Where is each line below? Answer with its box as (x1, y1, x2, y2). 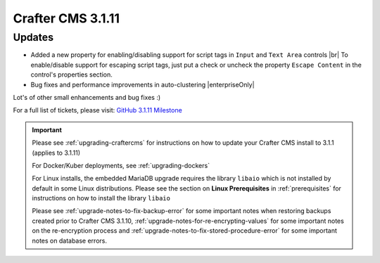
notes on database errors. (32, 236, 107, 245)
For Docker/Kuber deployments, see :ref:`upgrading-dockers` (32, 161, 210, 169)
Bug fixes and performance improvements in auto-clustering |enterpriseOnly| (30, 80, 255, 89)
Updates (13, 31, 54, 44)
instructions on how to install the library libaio (32, 194, 170, 203)
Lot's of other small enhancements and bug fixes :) (13, 93, 161, 101)
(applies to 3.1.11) (32, 148, 81, 157)
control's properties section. (30, 70, 113, 79)
